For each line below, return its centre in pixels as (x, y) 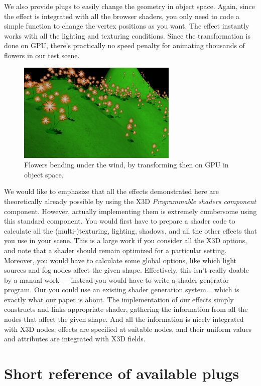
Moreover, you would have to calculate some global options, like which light (120, 260)
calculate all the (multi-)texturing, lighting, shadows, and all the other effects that (130, 230)
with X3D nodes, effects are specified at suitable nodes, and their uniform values (128, 329)
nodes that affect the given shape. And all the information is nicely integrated (124, 319)
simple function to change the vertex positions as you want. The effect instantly (127, 26)
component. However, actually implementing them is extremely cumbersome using (130, 211)
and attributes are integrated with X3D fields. (75, 339)
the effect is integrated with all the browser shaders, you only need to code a (122, 16)
